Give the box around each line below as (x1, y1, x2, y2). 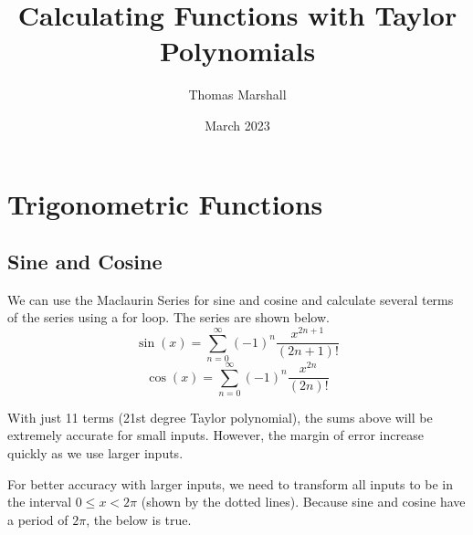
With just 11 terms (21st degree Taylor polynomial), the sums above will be (7, 407, 433, 426)
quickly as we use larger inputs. (7, 444, 184, 463)
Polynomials (159, 32, 316, 69)
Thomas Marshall (188, 85, 287, 104)
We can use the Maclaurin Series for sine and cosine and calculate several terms (7, 289, 454, 309)
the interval (7, 492, 72, 511)
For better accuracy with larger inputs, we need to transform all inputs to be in (7, 474, 453, 493)
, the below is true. (86, 509, 192, 529)
